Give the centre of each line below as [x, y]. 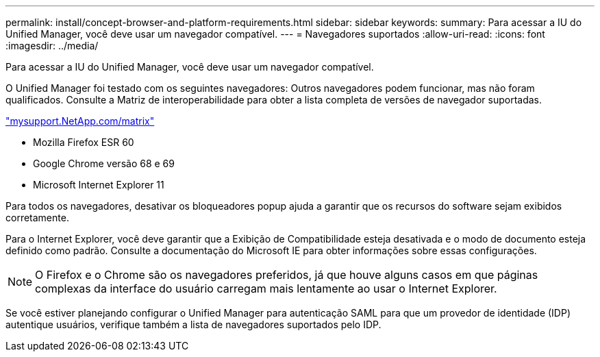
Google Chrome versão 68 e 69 [104, 163]
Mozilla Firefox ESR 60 [84, 142]
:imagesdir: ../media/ [52, 46]
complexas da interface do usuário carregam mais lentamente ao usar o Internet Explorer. [266, 288]
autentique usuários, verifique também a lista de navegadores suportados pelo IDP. [193, 324]
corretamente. [37, 218]
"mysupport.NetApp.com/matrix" [80, 121]
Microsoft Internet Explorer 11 [99, 185]
